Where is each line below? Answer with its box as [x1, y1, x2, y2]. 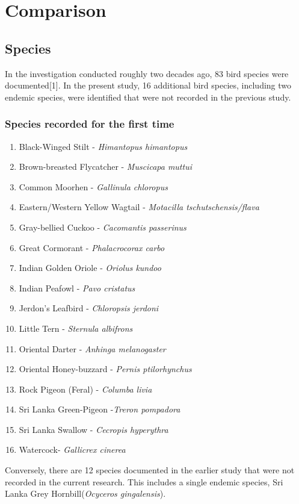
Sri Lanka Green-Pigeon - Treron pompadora [19, 403, 180, 415]
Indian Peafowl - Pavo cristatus [19, 281, 135, 294]
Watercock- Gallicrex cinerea [19, 443, 126, 456]
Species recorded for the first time [5, 116, 174, 131]
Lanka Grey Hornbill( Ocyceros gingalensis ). [5, 487, 166, 500]
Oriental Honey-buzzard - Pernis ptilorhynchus [19, 362, 192, 375]
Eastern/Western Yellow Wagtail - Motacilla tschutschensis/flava [19, 201, 259, 213]
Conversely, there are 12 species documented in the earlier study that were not [5, 464, 295, 476]
